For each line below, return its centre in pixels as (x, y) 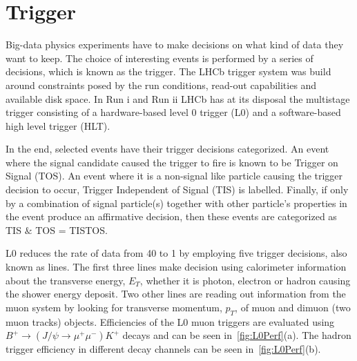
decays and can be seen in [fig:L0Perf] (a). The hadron (237, 335)
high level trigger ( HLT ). (58, 125)
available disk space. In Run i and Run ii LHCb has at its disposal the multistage (178, 98)
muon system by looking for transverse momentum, (114, 307)
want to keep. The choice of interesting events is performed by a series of (160, 58)
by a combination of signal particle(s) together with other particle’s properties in (176, 203)
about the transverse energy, (66, 280)
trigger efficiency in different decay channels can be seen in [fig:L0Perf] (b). (163, 349)
